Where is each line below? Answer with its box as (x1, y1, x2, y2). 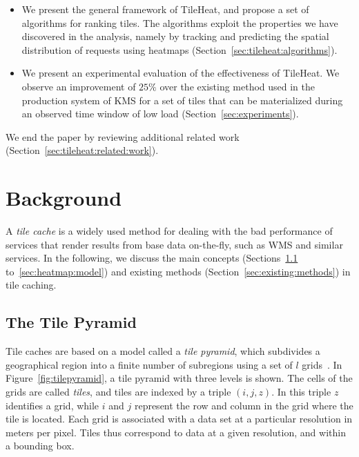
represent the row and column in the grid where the (134, 398, 353, 412)
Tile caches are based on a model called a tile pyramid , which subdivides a (6, 344, 320, 358)
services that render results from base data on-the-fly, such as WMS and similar (6, 237, 343, 251)
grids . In (302, 357, 342, 371)
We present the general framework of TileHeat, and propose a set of (21, 2, 309, 16)
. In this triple (271, 385, 331, 399)
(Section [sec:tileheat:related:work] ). (6, 143, 159, 157)
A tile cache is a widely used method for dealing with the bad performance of (6, 224, 333, 238)
